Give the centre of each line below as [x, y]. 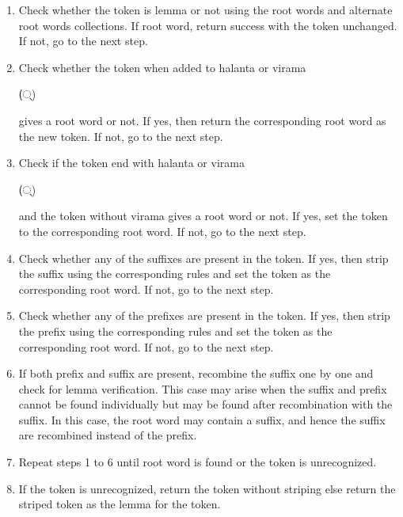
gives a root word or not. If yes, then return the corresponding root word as [202, 120]
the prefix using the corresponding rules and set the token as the [175, 331]
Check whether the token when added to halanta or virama [162, 67]
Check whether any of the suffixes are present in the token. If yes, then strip [203, 258]
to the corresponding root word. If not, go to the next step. [162, 231]
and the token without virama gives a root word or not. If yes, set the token [203, 216]
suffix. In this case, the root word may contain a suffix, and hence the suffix [202, 419]
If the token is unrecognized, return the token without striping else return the [207, 488]
